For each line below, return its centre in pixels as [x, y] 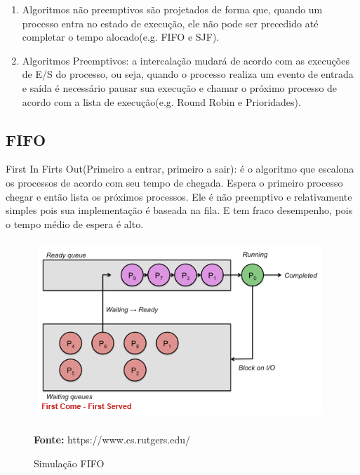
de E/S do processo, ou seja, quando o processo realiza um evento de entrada [188, 74]
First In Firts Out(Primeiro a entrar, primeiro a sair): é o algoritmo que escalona [180, 169]
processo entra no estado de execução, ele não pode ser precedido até [170, 23]
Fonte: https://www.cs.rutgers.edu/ [112, 439]
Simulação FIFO [69, 463]
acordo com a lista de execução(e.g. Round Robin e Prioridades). [161, 101]
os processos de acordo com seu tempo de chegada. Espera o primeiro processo [174, 182]
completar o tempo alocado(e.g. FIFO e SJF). [121, 37]
